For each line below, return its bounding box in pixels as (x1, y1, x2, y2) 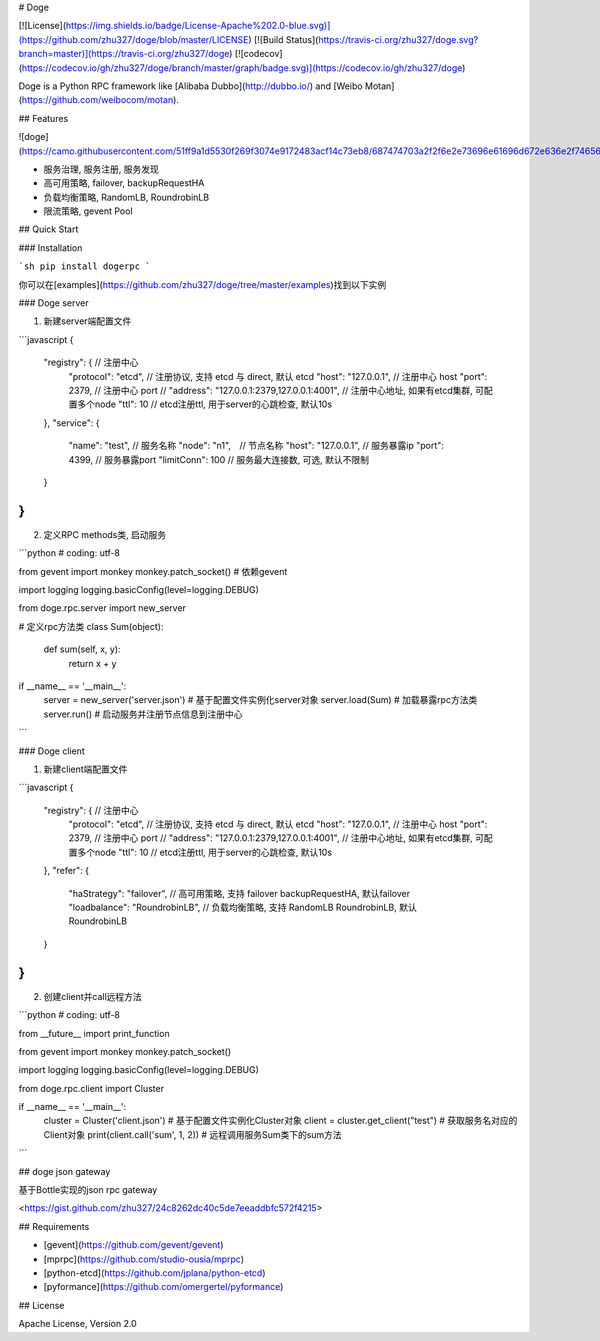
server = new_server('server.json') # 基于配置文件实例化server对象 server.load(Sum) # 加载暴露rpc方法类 (43, 694, 478, 706)
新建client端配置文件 (43, 763, 128, 775)
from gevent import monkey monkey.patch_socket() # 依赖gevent (18, 565, 288, 577)
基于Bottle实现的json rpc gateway (18, 1184, 158, 1196)
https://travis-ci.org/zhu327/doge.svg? (318, 33, 479, 45)
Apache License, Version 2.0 (18, 1318, 137, 1330)
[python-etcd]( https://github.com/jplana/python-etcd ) (43, 1266, 266, 1279)
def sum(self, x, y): (43, 643, 121, 655)
